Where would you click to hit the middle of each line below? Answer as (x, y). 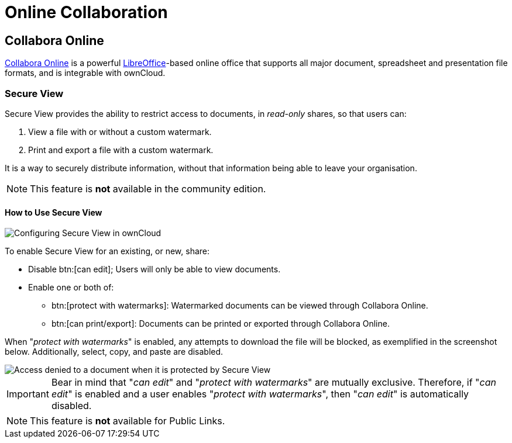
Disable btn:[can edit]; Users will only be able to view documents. (154, 269)
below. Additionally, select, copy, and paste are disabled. (114, 352)
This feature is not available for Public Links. (128, 421)
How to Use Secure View (54, 212)
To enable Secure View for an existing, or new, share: (107, 251)
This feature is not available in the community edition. (148, 188)
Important (28, 394)
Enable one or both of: (71, 288)
